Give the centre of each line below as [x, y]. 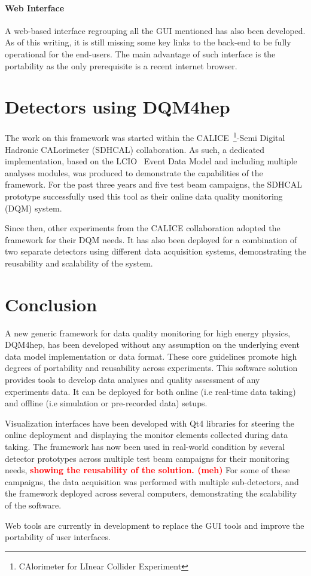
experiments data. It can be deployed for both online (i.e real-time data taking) [150, 391]
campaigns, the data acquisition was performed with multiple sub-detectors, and [152, 481]
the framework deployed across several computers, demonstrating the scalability [151, 493]
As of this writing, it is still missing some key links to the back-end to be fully [148, 42]
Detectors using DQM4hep [118, 107]
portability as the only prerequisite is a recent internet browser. [121, 65]
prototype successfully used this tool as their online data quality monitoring [144, 196]
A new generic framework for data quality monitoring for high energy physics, [148, 333]
